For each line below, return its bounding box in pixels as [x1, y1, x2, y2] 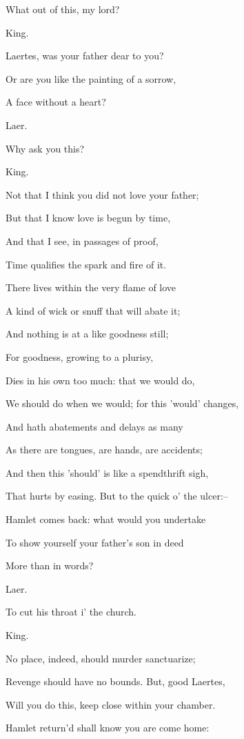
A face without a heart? [6, 95, 106, 109]
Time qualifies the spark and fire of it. [6, 257, 167, 271]
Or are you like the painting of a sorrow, [6, 71, 176, 86]
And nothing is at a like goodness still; [6, 326, 169, 341]
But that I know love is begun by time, [6, 210, 171, 225]
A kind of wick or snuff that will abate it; [6, 303, 181, 317]
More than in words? [6, 558, 94, 573]
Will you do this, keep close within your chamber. [6, 697, 216, 711]
